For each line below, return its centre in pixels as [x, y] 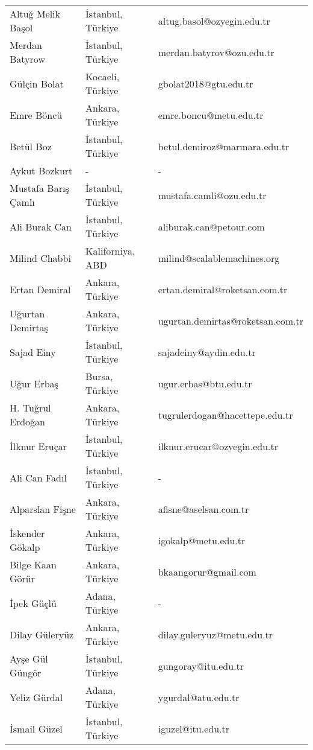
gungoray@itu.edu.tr [201, 666]
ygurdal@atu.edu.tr [199, 697]
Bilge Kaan [33, 564]
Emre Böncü [36, 115]
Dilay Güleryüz [42, 634]
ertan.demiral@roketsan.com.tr [223, 289]
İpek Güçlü [33, 603]
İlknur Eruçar [39, 446]
